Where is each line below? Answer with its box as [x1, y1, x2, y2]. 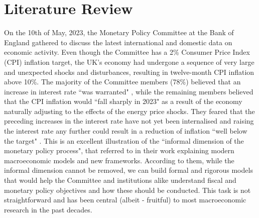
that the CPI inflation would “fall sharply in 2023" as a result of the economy [4, 96, 242, 106]
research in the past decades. [4, 204, 92, 214]
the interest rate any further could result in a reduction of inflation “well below [4, 126, 247, 136]
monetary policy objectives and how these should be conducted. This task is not [4, 184, 251, 195]
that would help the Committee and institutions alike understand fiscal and [4, 175, 236, 185]
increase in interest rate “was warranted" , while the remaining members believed [4, 86, 253, 96]
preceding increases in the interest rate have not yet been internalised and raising [4, 116, 254, 126]
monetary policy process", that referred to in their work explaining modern [4, 145, 234, 156]
